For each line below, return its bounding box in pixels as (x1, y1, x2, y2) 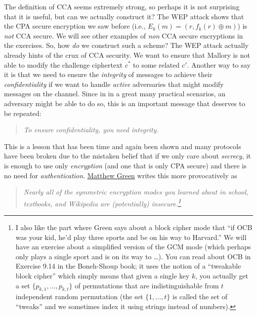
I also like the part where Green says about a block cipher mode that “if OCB (15, 222, 253, 232)
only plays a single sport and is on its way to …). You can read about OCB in (15, 251, 251, 261)
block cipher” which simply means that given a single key (15, 270, 190, 280)
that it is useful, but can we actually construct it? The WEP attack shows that (4, 11, 244, 21)
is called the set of (172, 291, 227, 302)
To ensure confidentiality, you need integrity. (23, 124, 159, 135)
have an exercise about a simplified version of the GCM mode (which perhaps (15, 241, 251, 252)
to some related (133, 59, 180, 70)
